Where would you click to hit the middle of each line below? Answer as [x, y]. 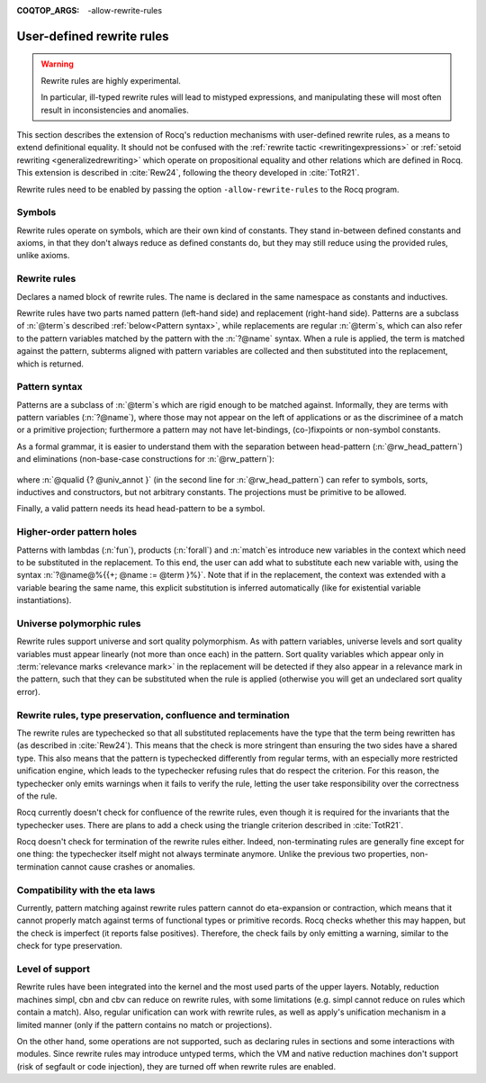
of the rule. [37, 796]
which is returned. [50, 364]
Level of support [53, 969]
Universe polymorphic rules [79, 623]
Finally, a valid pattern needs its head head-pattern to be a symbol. [141, 509]
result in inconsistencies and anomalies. [115, 110]
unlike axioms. [43, 256]
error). [28, 691]
